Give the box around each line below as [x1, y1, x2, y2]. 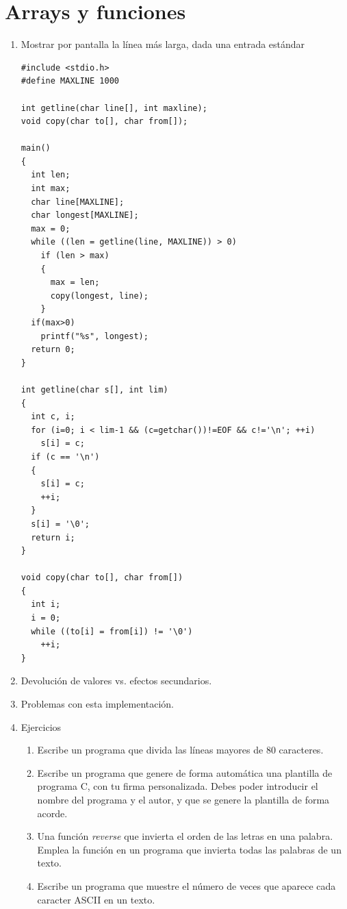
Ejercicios [21, 719, 62, 734]
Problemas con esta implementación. [21, 697, 174, 711]
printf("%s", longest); [40, 331, 149, 341]
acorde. [37, 806, 68, 820]
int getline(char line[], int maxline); [21, 103, 207, 113]
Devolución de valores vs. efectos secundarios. [21, 673, 212, 688]
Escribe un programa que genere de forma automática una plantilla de [37, 765, 333, 780]
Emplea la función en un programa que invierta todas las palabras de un [37, 842, 342, 856]
